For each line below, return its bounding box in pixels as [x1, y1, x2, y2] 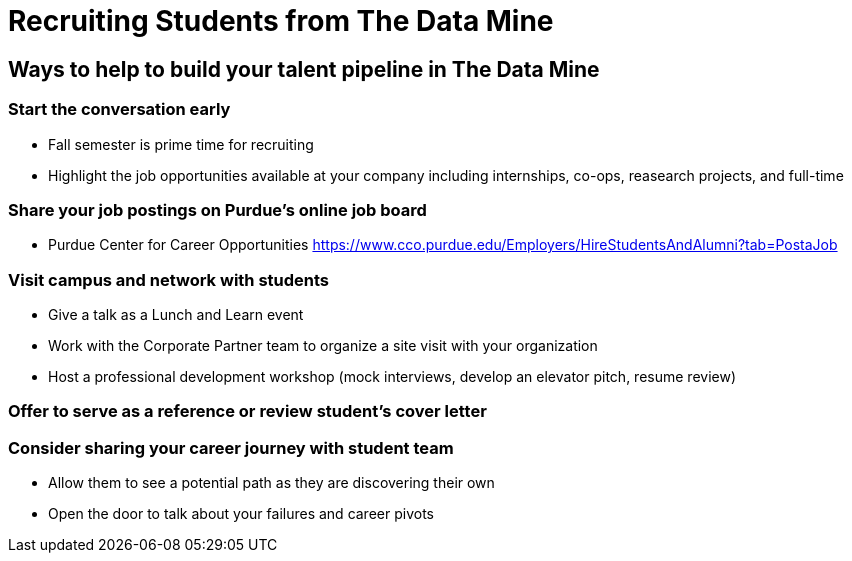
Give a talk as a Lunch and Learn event [48, 306, 304, 324]
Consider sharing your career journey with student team [8, 437, 454, 458]
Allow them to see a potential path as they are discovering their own [48, 474, 495, 492]
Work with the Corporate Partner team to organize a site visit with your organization [48, 337, 598, 355]
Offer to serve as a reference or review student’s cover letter [8, 401, 487, 422]
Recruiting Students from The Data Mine [8, 4, 554, 38]
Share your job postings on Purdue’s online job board [8, 199, 427, 220]
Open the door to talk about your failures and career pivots [48, 505, 434, 523]
